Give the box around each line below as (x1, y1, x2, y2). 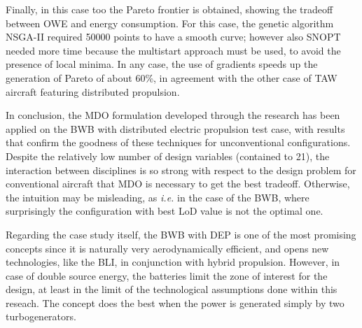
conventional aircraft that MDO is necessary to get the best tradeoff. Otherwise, (6, 176, 350, 191)
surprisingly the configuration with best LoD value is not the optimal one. (6, 204, 323, 218)
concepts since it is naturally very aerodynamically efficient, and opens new (6, 241, 329, 255)
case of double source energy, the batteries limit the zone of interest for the (6, 268, 328, 283)
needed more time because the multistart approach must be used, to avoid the (6, 43, 341, 57)
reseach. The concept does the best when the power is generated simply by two (6, 295, 344, 310)
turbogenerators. (6, 309, 76, 324)
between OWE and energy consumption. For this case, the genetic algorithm (6, 15, 334, 30)
